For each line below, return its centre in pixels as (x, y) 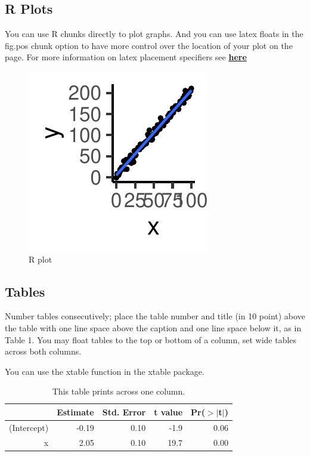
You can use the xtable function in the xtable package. (105, 371)
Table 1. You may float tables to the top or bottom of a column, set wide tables (151, 339)
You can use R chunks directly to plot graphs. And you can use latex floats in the (154, 34)
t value (168, 412)
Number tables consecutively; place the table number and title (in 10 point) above (155, 316)
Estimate (75, 412)
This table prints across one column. (119, 391)
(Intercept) (29, 427)
